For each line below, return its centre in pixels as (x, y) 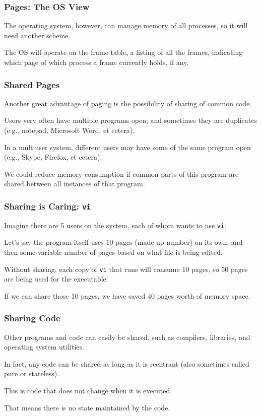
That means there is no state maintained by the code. (87, 407)
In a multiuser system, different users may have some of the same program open (127, 147)
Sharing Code (32, 318)
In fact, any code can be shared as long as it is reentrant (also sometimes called (127, 363)
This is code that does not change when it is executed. (88, 391)
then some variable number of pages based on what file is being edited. (113, 252)
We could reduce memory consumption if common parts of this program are (121, 174)
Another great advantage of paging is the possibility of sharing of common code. (128, 103)
